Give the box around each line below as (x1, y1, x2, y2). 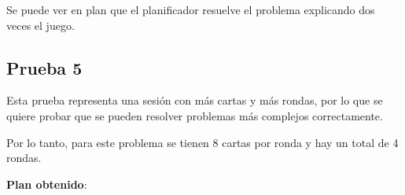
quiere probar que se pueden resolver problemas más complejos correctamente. (6, 107, 383, 123)
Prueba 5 (6, 55, 83, 79)
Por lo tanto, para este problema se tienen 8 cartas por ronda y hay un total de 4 (6, 134, 399, 150)
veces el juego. (6, 17, 75, 33)
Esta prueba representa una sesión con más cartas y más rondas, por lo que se (6, 92, 383, 109)
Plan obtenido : (6, 175, 87, 192)
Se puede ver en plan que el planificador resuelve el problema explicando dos (6, 2, 375, 17)
